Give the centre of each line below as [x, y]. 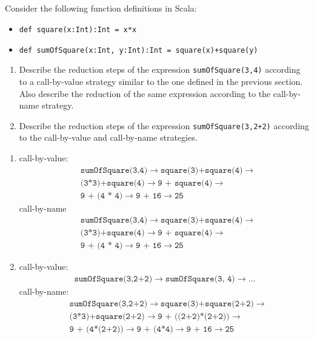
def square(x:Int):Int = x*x [78, 29]
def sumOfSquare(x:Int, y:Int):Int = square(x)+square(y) [139, 50]
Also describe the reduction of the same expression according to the [145, 93]
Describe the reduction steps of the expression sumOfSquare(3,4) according [160, 69]
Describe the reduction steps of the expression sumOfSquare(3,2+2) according [164, 125]
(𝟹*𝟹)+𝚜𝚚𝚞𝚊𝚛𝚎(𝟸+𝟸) [107, 316]
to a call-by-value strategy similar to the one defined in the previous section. [161, 81]
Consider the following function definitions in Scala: [101, 8]
